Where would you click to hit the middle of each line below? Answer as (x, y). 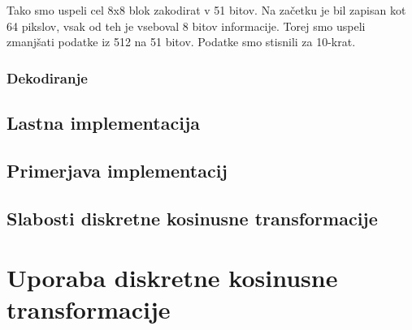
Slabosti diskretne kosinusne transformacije (192, 218)
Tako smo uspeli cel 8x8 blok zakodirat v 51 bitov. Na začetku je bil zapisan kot (206, 10)
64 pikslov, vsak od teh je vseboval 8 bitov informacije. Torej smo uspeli (186, 26)
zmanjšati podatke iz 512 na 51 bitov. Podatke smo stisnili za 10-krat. (181, 42)
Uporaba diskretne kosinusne (172, 278)
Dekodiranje (47, 77)
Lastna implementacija (103, 123)
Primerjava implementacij (117, 170)
